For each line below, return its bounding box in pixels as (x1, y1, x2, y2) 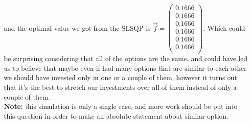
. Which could (203, 22, 245, 33)
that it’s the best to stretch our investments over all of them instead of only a (4, 82, 237, 92)
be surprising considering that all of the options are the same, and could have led (4, 53, 248, 63)
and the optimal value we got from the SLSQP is (4, 22, 151, 33)
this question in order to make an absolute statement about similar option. (4, 110, 228, 121)
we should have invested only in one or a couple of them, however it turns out (4, 72, 237, 83)
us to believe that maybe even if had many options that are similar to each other (4, 62, 247, 73)
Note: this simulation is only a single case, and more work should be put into (4, 101, 238, 111)
